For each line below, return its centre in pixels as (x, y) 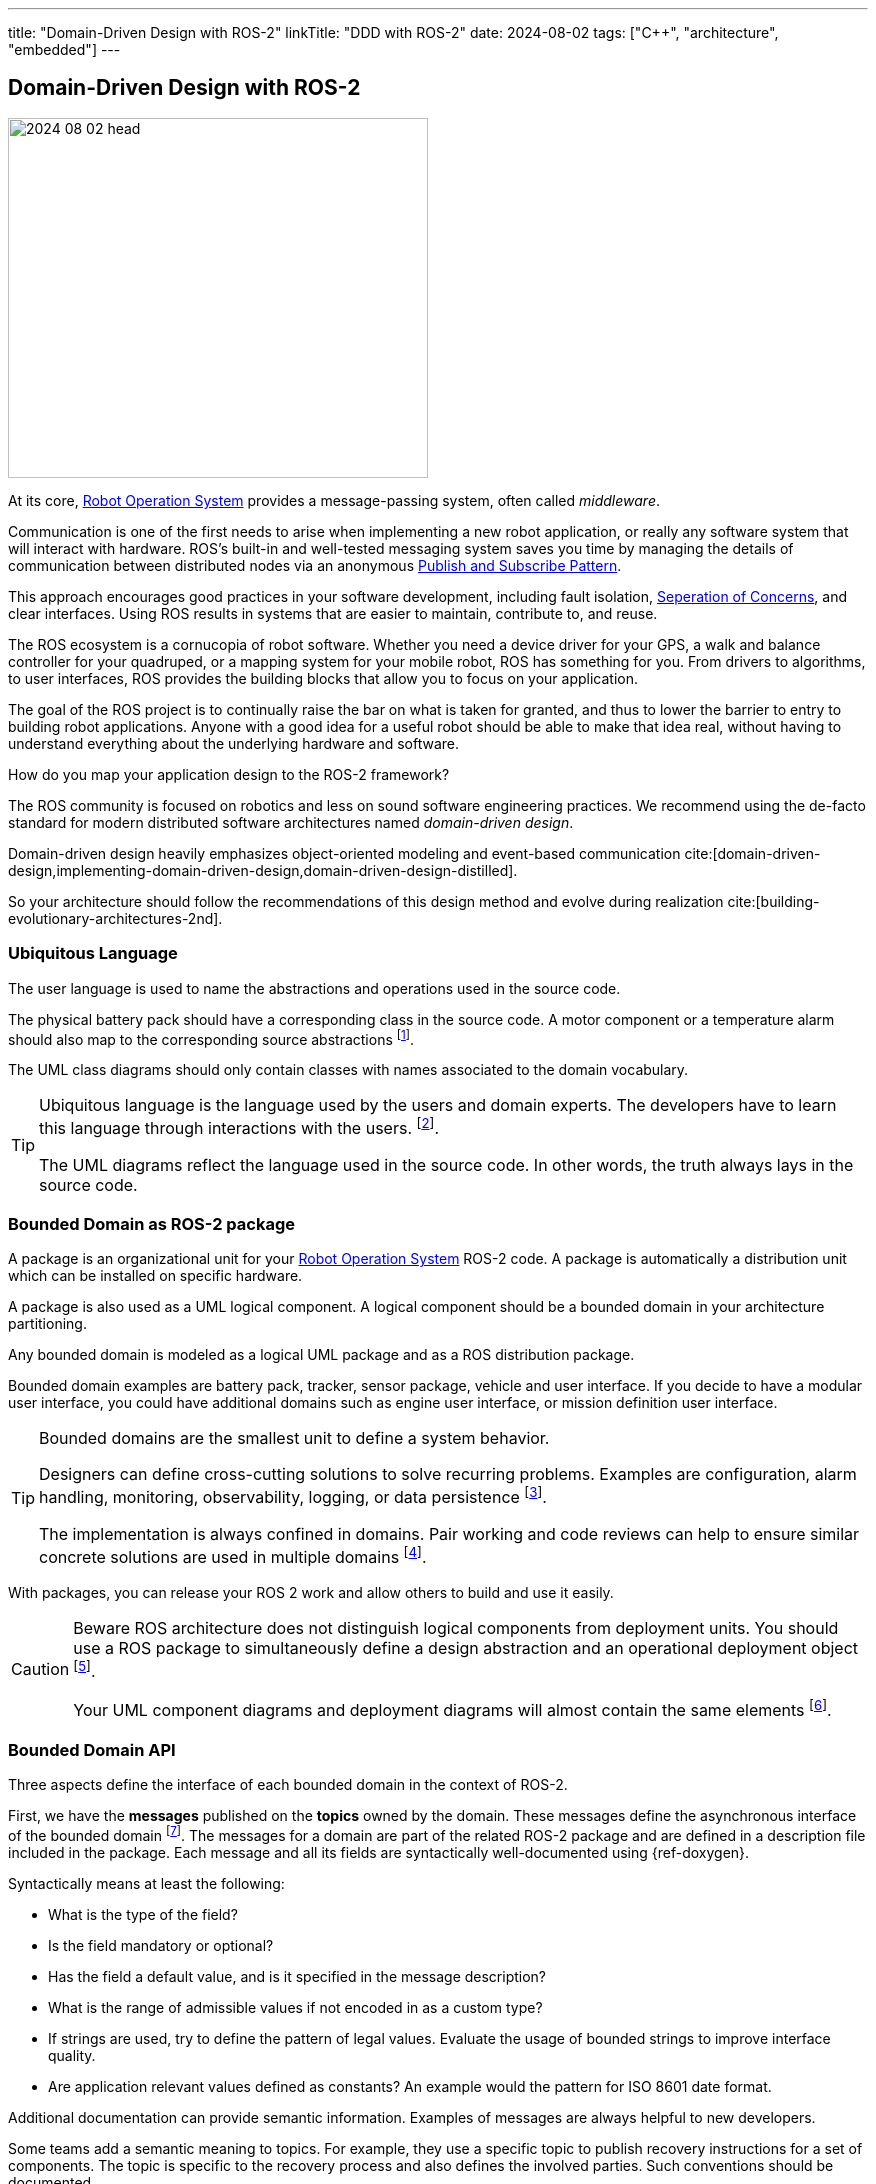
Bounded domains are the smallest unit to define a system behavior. (294, 1438)
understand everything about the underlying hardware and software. (234, 743)
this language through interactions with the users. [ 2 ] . (239, 1127)
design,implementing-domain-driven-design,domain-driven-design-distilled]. (263, 870)
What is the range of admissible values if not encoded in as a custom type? (295, 2008)
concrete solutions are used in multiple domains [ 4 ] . (233, 1555)
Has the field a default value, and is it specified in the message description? (297, 1977)
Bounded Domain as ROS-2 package (151, 1223)
